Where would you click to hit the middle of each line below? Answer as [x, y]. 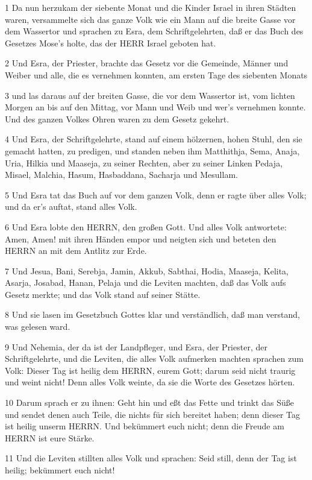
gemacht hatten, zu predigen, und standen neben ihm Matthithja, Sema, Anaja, [152, 150]
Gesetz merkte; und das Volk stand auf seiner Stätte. [103, 294]
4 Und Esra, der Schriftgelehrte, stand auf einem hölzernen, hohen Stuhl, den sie [154, 139]
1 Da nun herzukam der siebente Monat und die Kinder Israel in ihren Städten [151, 7]
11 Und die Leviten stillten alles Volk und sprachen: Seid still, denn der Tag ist [151, 458]
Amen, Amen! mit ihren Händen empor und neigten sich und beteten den [141, 238]
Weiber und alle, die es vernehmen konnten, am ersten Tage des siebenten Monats [156, 74]
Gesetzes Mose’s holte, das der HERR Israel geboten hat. [111, 43]
